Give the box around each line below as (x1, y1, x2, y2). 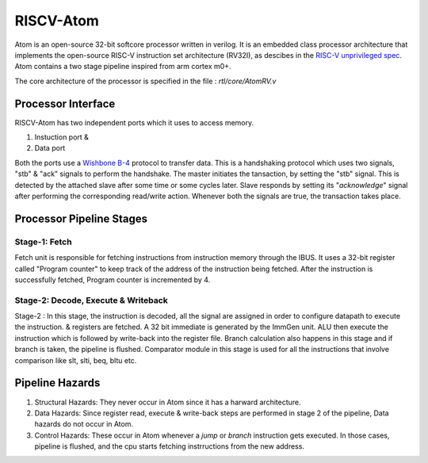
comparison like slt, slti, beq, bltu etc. (14, 355, 137, 365)
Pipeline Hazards (14, 377, 101, 390)
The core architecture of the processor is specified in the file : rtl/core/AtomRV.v (14, 76, 277, 86)
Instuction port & (34, 132, 89, 142)
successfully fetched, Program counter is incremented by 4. (14, 274, 211, 285)
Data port (34, 143, 66, 153)
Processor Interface (14, 97, 116, 110)
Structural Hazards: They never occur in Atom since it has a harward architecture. (34, 397, 301, 407)
